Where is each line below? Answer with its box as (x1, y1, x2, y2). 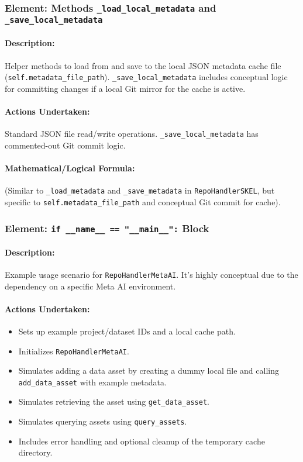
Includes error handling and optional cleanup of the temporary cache (18, 435, 265, 447)
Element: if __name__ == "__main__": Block (5, 220, 209, 235)
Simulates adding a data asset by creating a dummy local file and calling (18, 364, 279, 377)
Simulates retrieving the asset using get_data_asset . (18, 395, 209, 408)
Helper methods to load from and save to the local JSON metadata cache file (5, 59, 281, 71)
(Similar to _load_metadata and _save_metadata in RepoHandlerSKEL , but (5, 184, 275, 196)
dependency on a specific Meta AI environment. (5, 280, 176, 292)
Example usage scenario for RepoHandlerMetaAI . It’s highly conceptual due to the (5, 268, 298, 280)
